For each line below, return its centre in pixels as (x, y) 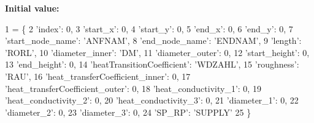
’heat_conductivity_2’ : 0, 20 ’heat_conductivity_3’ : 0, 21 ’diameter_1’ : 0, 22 (152, 100)
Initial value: (32, 8)
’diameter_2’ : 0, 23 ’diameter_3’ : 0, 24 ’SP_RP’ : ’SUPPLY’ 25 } (128, 112)
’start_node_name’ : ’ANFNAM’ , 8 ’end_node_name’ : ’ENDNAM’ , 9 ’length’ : (153, 40)
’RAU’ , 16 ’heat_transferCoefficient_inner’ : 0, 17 (98, 76)
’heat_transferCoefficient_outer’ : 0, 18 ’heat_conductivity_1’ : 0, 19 (133, 88)
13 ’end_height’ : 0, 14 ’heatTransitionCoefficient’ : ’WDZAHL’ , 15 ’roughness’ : (152, 64)
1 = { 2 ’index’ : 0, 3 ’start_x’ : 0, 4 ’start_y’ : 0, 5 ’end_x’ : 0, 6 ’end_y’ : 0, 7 (149, 28)
